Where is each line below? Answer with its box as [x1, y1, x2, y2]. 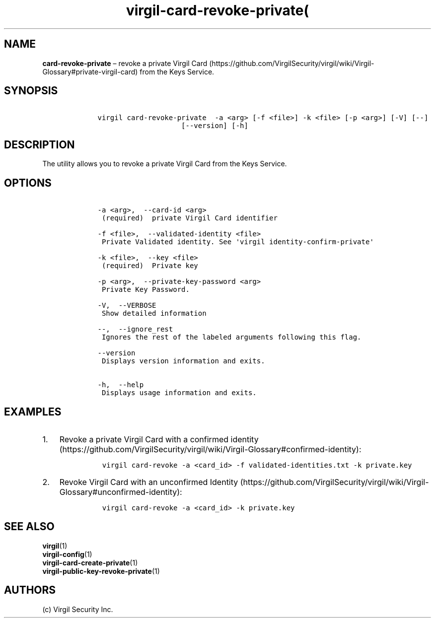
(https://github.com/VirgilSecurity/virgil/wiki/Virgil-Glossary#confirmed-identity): [59, 444, 362, 454]
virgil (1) [42, 541, 68, 550]
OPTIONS [4, 176, 52, 189]
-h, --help [97, 381, 144, 389]
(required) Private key [101, 262, 198, 270]
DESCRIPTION [4, 138, 75, 151]
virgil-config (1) [42, 550, 92, 558]
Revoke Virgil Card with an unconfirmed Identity [59, 477, 238, 487]
